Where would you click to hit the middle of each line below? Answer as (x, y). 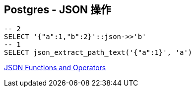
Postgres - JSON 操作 (58, 10)
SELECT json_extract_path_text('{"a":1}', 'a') (98, 53)
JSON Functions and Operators (55, 68)
